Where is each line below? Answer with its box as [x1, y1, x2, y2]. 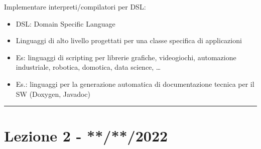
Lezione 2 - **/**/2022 [4, 125, 168, 146]
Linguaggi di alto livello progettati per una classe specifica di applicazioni [16, 35, 242, 46]
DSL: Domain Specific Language [16, 18, 115, 29]
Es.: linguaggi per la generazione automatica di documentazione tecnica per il [16, 78, 254, 89]
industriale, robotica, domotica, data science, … [16, 62, 161, 72]
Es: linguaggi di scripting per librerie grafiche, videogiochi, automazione [16, 52, 236, 62]
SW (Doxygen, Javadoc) [16, 88, 90, 99]
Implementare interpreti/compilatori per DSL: [4, 2, 146, 12]
